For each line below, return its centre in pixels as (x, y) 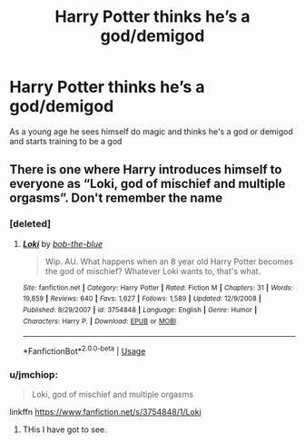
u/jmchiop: (34, 374)
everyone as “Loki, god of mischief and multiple (148, 184)
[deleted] (30, 224)
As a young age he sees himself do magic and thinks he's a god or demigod (151, 131)
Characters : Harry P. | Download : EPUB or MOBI (99, 321)
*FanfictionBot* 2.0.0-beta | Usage (84, 350)
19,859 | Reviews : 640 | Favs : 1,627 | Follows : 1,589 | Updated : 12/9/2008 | (142, 299)
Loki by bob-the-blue (62, 243)
